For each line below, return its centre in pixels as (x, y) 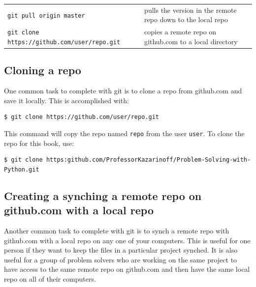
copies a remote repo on (180, 32)
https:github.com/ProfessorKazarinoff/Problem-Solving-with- (148, 160)
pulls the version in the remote (191, 10)
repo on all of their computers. (50, 278)
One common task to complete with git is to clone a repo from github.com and (123, 91)
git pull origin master (46, 15)
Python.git (22, 169)
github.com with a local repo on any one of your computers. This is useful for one (127, 240)
